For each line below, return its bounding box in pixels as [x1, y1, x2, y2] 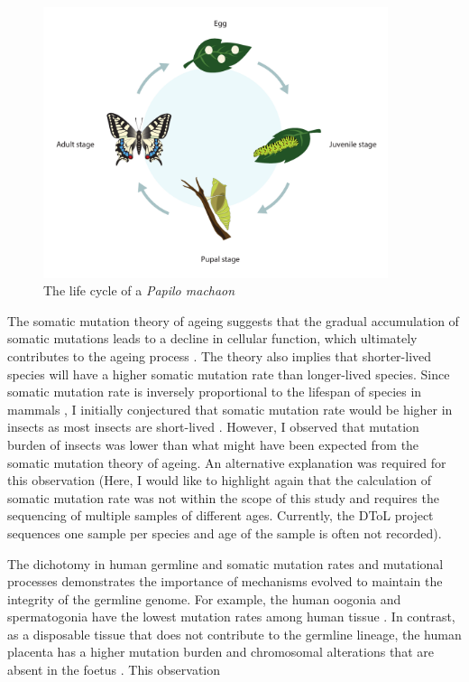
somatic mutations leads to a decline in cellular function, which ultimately [7, 329, 418, 348]
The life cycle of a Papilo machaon [43, 281, 235, 300]
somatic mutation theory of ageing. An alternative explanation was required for [7, 453, 446, 472]
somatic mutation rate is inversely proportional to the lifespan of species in [7, 382, 422, 401]
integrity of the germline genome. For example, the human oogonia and [7, 589, 401, 608]
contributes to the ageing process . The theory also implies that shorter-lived [7, 346, 432, 365]
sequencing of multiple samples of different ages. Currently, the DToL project [7, 506, 434, 525]
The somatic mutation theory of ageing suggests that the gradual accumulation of [7, 311, 459, 330]
